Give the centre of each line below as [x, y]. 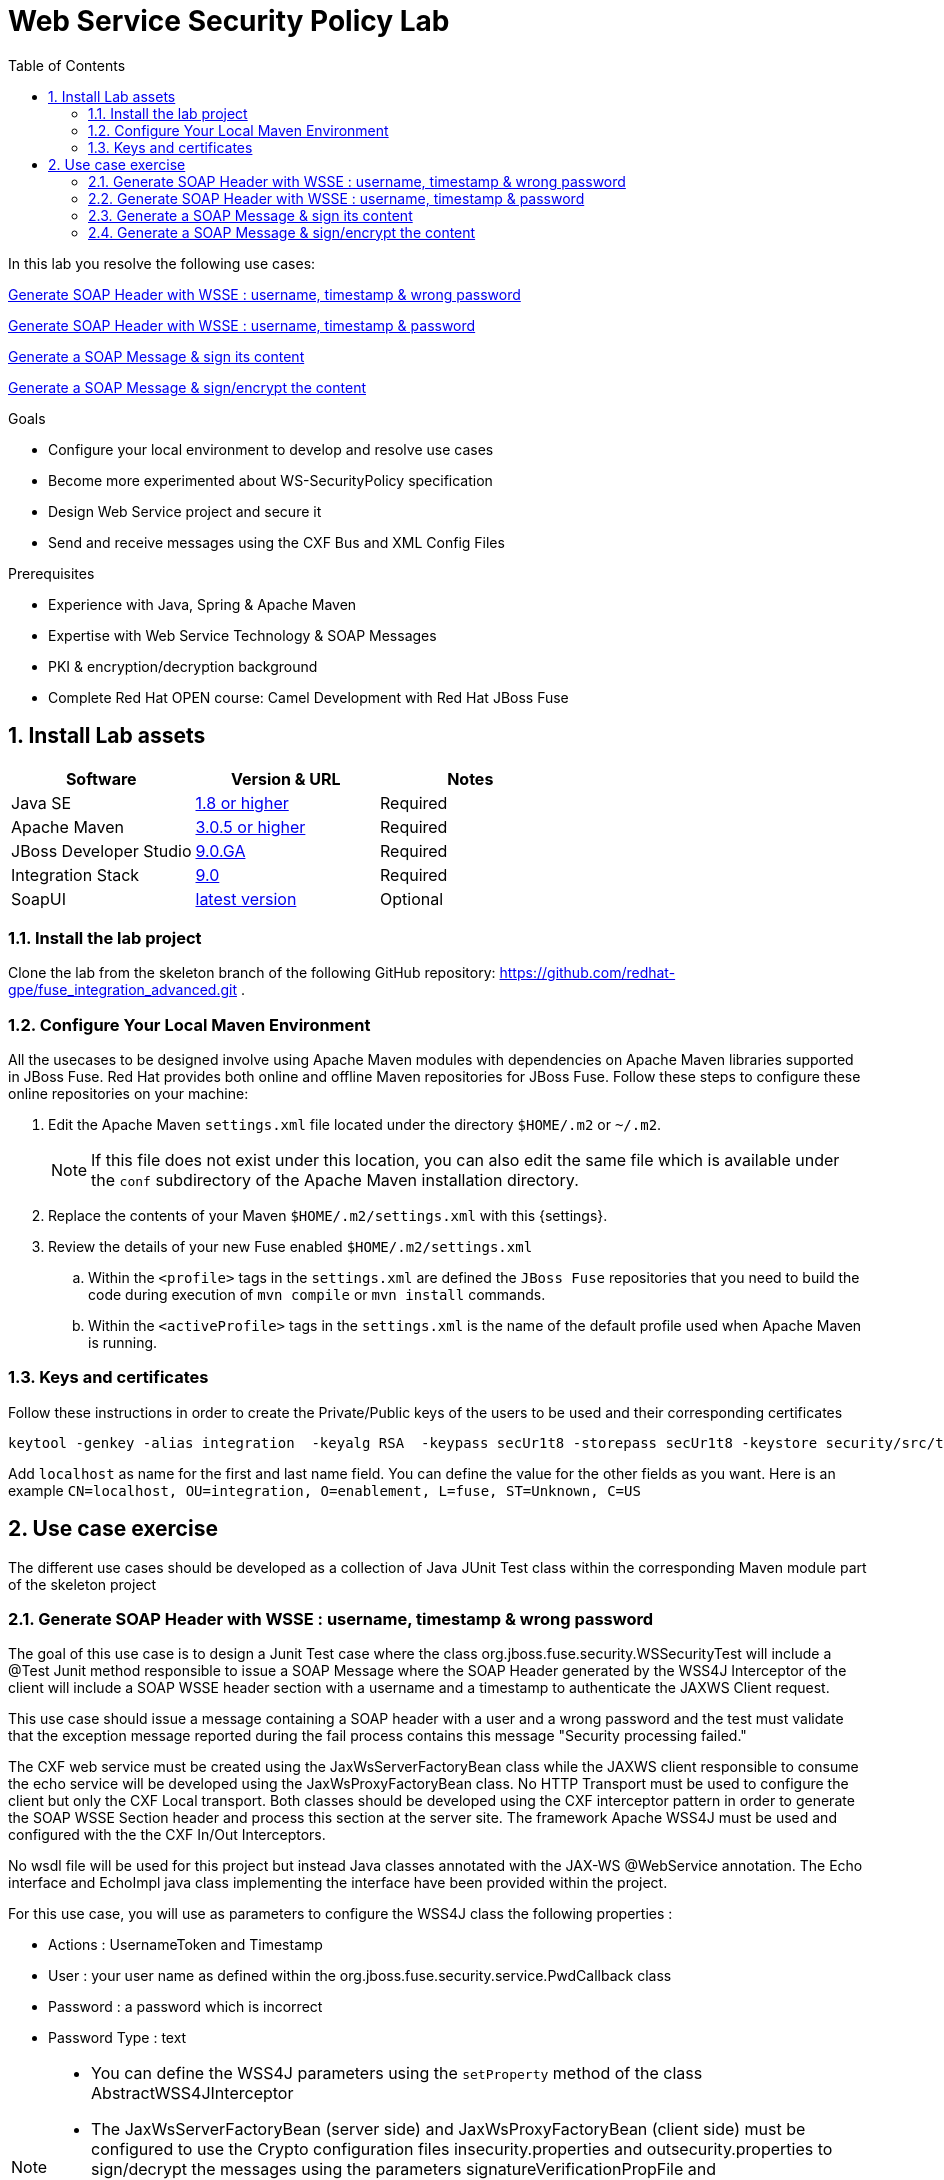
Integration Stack [75, 874]
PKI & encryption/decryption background [183, 666]
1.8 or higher [242, 802]
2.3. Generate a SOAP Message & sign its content [250, 215]
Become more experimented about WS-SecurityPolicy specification [270, 480]
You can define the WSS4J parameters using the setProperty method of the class [397, 2073]
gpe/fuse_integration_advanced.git [122, 990]
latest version [246, 898]
